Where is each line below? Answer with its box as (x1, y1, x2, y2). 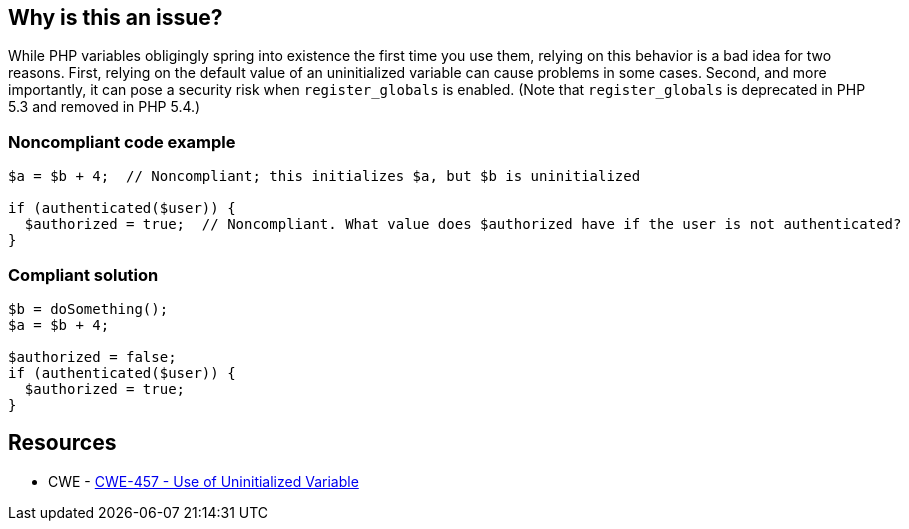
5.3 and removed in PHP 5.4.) (8, 98, 201, 116)
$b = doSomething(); (8, 300, 169, 317)
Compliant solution (8, 264, 159, 285)
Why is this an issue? (8, 5, 223, 30)
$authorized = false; (8, 348, 177, 365)
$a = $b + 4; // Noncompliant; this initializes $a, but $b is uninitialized (8, 168, 641, 185)
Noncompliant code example (8, 131, 236, 152)
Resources (8, 430, 117, 456)
